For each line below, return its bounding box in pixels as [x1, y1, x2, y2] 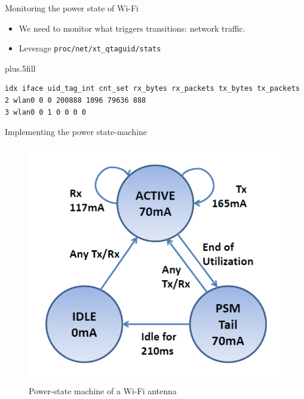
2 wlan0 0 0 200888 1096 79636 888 [5, 96, 146, 105]
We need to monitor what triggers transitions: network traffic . [19, 22, 245, 34]
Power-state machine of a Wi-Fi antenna [29, 384, 177, 397]
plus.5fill [5, 62, 36, 74]
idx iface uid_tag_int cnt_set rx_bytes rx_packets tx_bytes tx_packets [5, 84, 300, 93]
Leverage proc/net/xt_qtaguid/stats [19, 42, 161, 54]
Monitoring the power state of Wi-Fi [5, 2, 139, 14]
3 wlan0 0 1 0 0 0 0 [5, 108, 87, 116]
